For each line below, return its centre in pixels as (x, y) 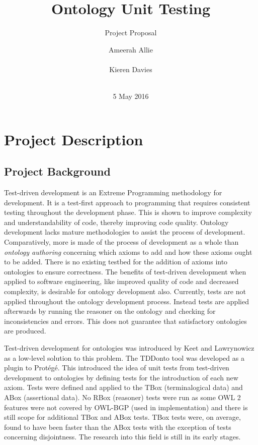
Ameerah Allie (131, 49)
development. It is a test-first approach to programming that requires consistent (127, 202)
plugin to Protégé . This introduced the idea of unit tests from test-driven (117, 368)
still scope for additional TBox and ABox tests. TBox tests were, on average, (122, 417)
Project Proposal (131, 33)
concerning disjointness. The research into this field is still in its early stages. (122, 437)
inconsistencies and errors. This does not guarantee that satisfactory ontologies (125, 321)
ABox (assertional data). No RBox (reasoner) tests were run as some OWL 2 (122, 397)
